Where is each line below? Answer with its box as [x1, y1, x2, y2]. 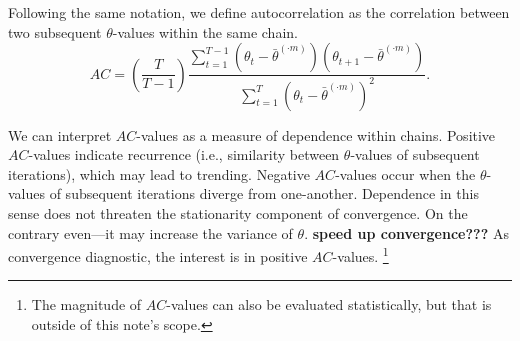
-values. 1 [332, 243, 389, 266]
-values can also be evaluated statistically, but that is [166, 294, 492, 315]
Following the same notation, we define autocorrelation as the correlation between [8, 2, 510, 22]
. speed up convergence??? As [304, 222, 509, 243]
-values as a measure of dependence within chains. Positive [136, 124, 496, 145]
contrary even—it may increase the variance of [8, 222, 293, 243]
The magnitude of [31, 294, 142, 315]
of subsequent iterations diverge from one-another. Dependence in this [49, 183, 479, 204]
